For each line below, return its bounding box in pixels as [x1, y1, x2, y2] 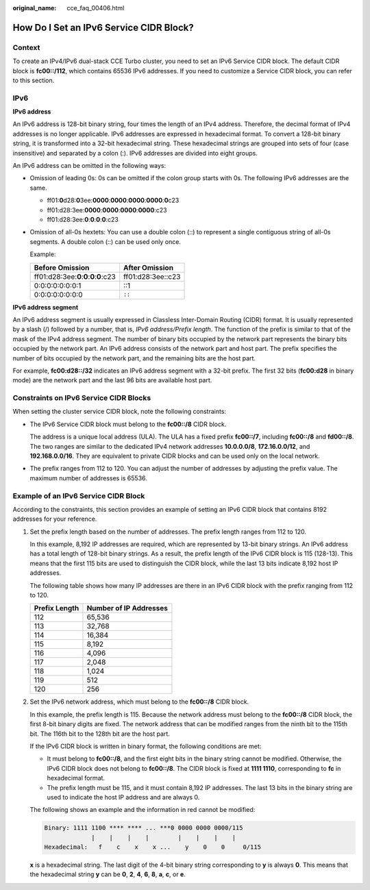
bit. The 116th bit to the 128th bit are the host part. [29, 730, 171, 738]
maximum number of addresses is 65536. [29, 473, 147, 482]
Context [12, 42, 40, 52]
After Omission [123, 262, 174, 272]
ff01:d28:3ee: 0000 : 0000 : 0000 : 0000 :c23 [47, 206, 167, 214]
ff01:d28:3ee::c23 [123, 271, 181, 281]
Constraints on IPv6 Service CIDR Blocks [12, 393, 151, 403]
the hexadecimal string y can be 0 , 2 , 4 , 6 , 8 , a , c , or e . [29, 870, 186, 878]
